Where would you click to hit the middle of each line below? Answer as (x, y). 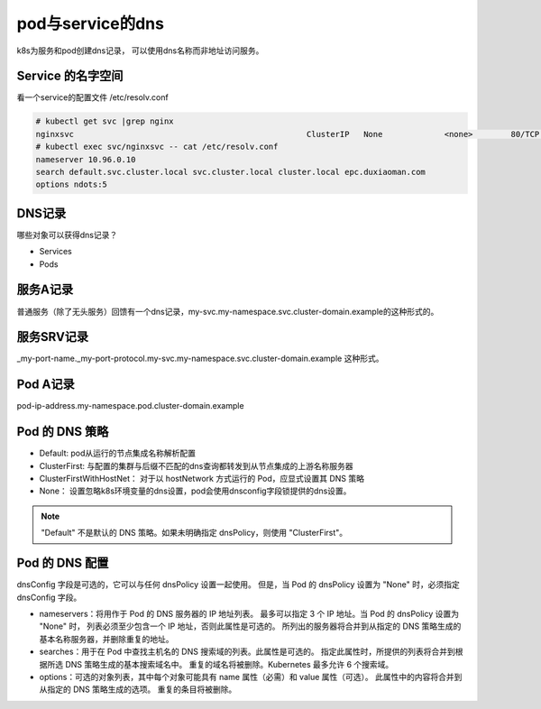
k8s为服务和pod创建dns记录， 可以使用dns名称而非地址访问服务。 (140, 51)
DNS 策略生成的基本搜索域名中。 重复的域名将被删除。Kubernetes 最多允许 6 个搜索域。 (229, 664)
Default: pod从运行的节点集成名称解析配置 (118, 453)
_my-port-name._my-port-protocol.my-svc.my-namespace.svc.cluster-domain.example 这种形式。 (200, 359)
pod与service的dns (90, 23)
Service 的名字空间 (70, 76)
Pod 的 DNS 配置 (63, 563)
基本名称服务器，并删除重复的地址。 (106, 639)
